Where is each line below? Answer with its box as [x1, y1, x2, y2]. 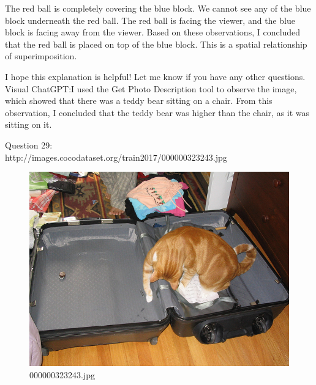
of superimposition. [5, 50, 77, 62]
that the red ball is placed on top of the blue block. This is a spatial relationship [5, 37, 307, 50]
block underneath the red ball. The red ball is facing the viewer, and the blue [5, 13, 295, 26]
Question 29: [5, 138, 53, 151]
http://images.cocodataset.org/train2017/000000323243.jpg [5, 150, 227, 163]
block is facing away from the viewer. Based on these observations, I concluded [5, 26, 301, 38]
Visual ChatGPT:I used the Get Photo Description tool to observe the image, [5, 82, 297, 95]
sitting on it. [5, 118, 52, 131]
